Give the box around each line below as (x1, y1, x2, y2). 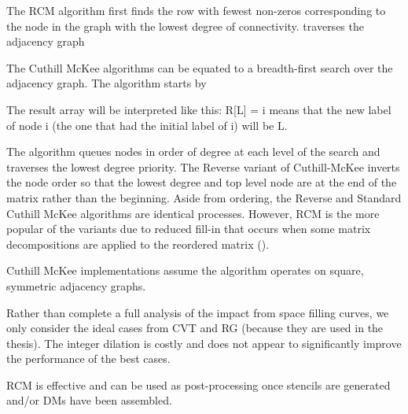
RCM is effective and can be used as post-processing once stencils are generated (6, 376, 391, 393)
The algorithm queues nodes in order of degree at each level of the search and (6, 143, 380, 160)
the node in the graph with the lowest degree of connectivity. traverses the (6, 17, 364, 34)
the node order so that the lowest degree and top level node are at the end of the (6, 174, 397, 190)
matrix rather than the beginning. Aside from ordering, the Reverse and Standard (6, 189, 402, 205)
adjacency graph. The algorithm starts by (6, 75, 207, 91)
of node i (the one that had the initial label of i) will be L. (6, 116, 288, 133)
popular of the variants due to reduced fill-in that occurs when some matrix (6, 220, 371, 237)
